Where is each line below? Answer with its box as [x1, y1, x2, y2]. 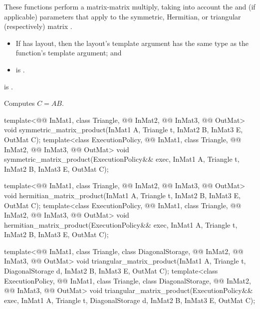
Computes [4, 98, 35, 108]
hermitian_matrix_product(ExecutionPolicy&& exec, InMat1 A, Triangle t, [4, 219, 238, 230]
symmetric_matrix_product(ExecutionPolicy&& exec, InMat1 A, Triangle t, [4, 154, 240, 164]
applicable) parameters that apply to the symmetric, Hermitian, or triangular [4, 11, 241, 21]
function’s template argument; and [15, 47, 122, 58]
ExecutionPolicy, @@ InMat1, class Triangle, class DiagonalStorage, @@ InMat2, [4, 275, 251, 286]
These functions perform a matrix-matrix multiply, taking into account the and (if [4, 1, 256, 11]
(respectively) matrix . [4, 21, 72, 31]
